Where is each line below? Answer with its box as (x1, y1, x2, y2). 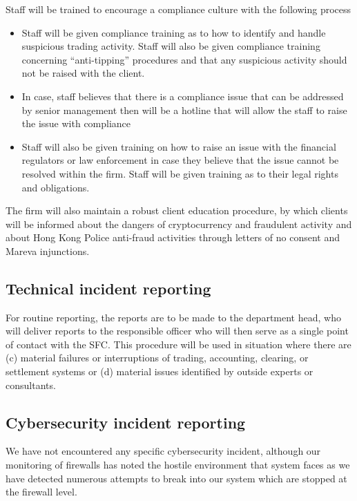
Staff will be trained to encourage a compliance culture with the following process (6, 2, 351, 16)
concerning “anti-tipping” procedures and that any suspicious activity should (21, 52, 347, 66)
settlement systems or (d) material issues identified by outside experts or (6, 364, 313, 379)
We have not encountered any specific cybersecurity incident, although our (6, 444, 321, 458)
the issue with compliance (21, 116, 131, 131)
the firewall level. (6, 484, 77, 499)
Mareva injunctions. (6, 243, 90, 258)
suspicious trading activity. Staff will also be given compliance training (21, 39, 320, 53)
